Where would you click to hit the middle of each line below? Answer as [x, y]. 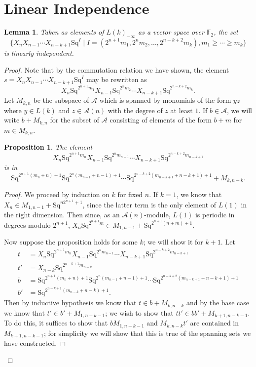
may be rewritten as [116, 79]
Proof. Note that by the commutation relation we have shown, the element [117, 69]
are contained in [215, 323]
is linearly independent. [39, 53]
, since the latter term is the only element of [149, 204]
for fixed [130, 194]
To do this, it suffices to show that [56, 323]
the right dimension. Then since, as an [62, 215]
